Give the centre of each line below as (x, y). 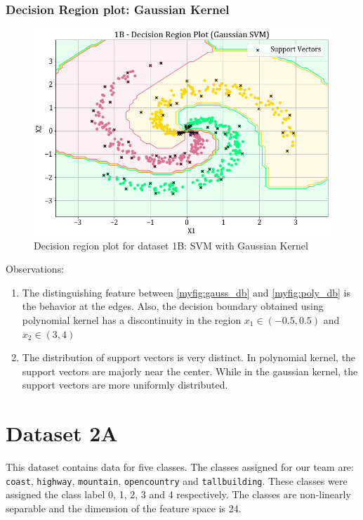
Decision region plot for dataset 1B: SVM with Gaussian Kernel (171, 245)
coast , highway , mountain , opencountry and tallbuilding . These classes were (177, 480)
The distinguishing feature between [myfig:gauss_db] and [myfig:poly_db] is (186, 292)
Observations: (35, 269)
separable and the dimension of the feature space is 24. (124, 508)
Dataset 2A (62, 433)
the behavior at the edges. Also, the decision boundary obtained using (173, 306)
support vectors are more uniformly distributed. (125, 385)
